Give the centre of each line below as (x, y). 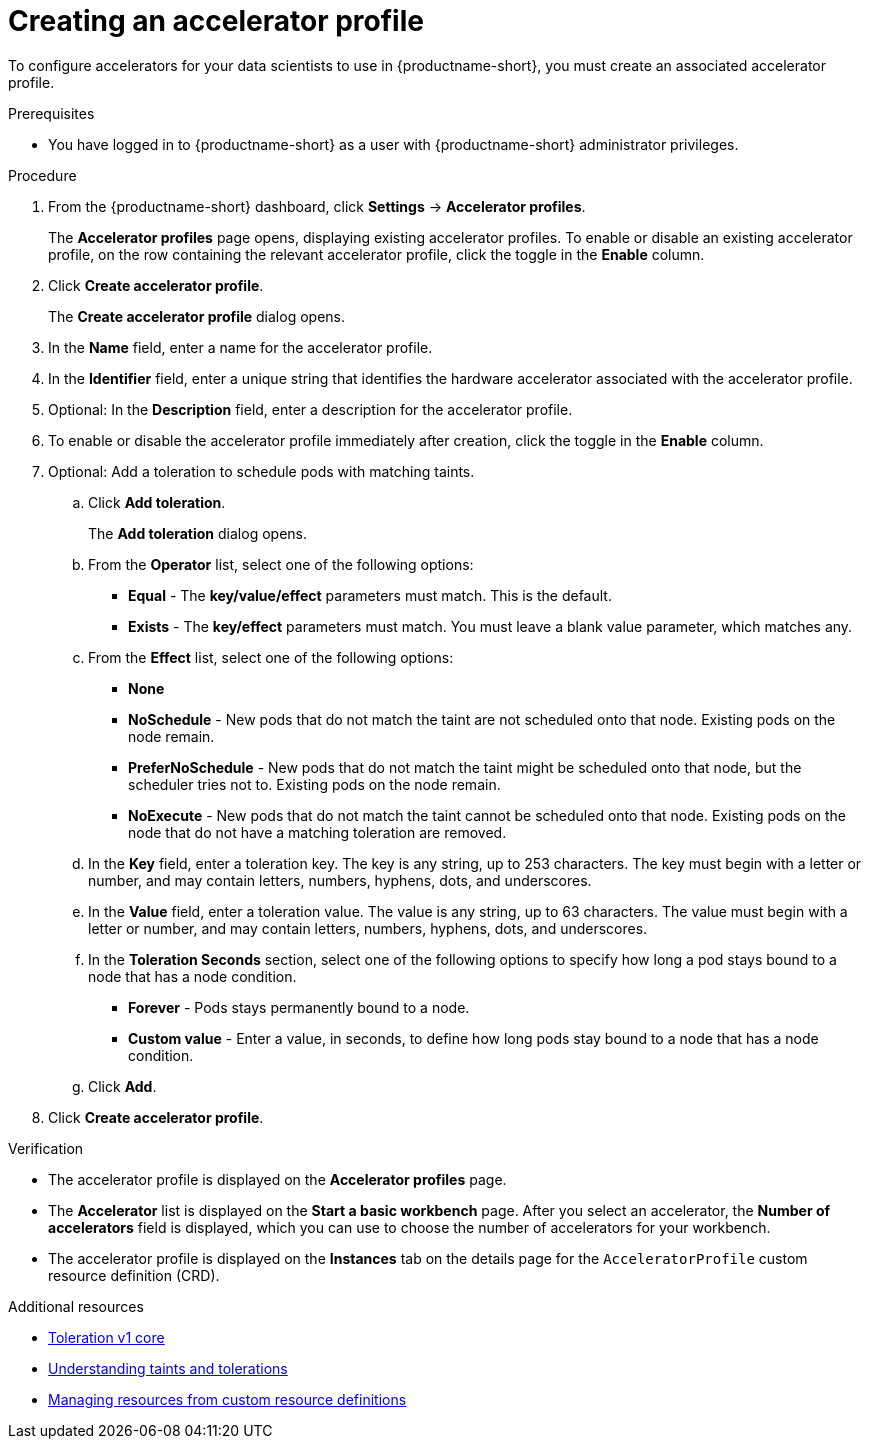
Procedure (42, 175)
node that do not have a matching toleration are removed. (317, 832)
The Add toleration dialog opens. (197, 533)
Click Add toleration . (157, 502)
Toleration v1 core (106, 1337)
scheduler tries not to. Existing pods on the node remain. (314, 784)
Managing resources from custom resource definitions (227, 1399)
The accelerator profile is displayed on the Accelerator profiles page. (277, 1179)
